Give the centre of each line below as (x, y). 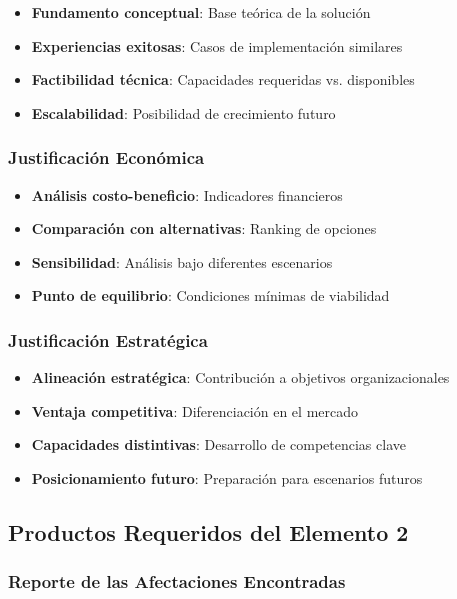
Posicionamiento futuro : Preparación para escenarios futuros (227, 477)
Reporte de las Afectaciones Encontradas (177, 581)
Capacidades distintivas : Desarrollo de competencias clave (218, 444)
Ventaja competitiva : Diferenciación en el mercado (194, 410)
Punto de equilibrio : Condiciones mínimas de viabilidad (210, 295)
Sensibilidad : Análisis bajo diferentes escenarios (182, 261)
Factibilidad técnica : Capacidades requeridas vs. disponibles (223, 79)
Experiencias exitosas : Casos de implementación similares (217, 45)
